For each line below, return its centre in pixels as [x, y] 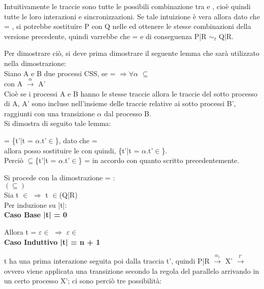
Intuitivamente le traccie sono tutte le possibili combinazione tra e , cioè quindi [127, 6]
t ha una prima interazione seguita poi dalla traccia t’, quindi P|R [107, 261]
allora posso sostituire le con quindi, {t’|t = [72, 150]
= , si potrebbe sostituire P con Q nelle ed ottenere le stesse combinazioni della [128, 26]
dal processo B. [127, 113]
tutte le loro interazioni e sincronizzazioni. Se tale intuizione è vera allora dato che [132, 16]
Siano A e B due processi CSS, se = [60, 73]
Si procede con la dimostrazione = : [60, 177]
